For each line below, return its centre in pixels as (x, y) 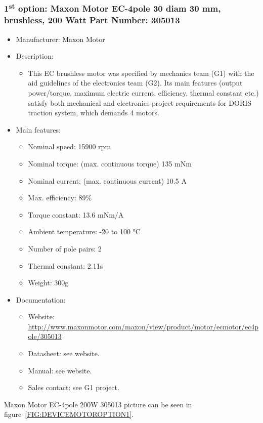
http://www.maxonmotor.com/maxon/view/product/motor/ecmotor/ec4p (143, 326)
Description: (35, 56)
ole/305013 (45, 336)
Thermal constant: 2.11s (65, 265)
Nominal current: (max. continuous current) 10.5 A (107, 180)
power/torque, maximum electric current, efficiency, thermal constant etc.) (143, 92)
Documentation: (41, 299)
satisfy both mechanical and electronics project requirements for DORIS (140, 102)
